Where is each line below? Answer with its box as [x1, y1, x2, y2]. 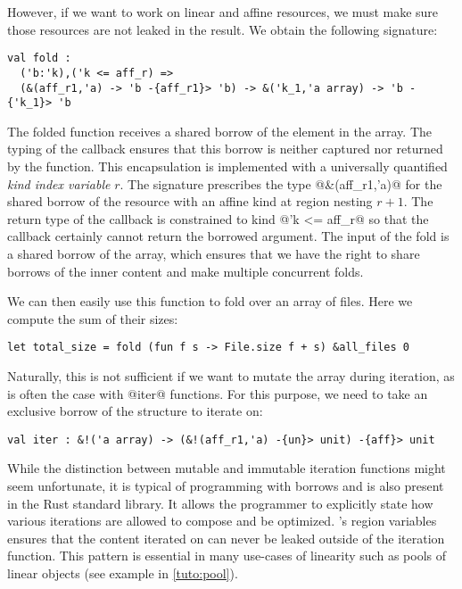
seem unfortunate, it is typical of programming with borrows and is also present [7, 477, 444, 495]
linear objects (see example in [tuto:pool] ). [7, 564, 238, 582]
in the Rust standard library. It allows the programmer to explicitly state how [7, 494, 433, 512]
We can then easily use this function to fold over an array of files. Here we [7, 292, 413, 311]
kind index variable [7, 174, 111, 193]
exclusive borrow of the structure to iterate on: [7, 402, 263, 420]
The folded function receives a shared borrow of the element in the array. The [7, 121, 432, 140]
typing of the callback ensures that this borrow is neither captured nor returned [7, 139, 443, 158]
